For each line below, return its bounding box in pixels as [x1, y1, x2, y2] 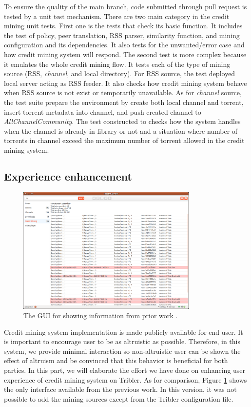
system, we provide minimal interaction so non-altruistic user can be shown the [4, 346, 241, 356]
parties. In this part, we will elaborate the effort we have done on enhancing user [4, 365, 246, 375]
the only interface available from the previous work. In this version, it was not [4, 384, 237, 394]
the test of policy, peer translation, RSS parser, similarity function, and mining [4, 30, 240, 40]
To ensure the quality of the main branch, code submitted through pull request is [4, 1, 247, 11]
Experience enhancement [4, 168, 132, 183]
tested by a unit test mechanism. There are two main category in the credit [4, 11, 230, 21]
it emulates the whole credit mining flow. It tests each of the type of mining [4, 59, 231, 69]
